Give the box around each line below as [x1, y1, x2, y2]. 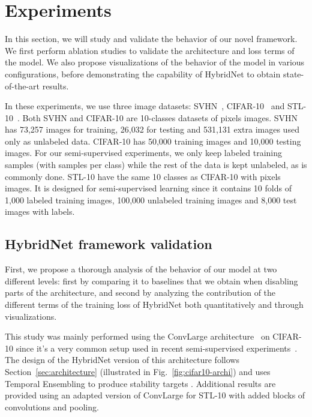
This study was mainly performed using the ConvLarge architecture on [5, 330, 270, 343]
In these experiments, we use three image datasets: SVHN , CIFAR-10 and [5, 100, 285, 112]
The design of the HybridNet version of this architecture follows [5, 353, 239, 366]
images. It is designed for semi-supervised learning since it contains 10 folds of [5, 182, 292, 194]
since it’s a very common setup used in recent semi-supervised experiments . [16, 341, 298, 354]
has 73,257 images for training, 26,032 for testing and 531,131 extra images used [5, 123, 299, 136]
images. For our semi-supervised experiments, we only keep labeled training [5, 146, 282, 159]
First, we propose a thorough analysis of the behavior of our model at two [5, 263, 277, 275]
